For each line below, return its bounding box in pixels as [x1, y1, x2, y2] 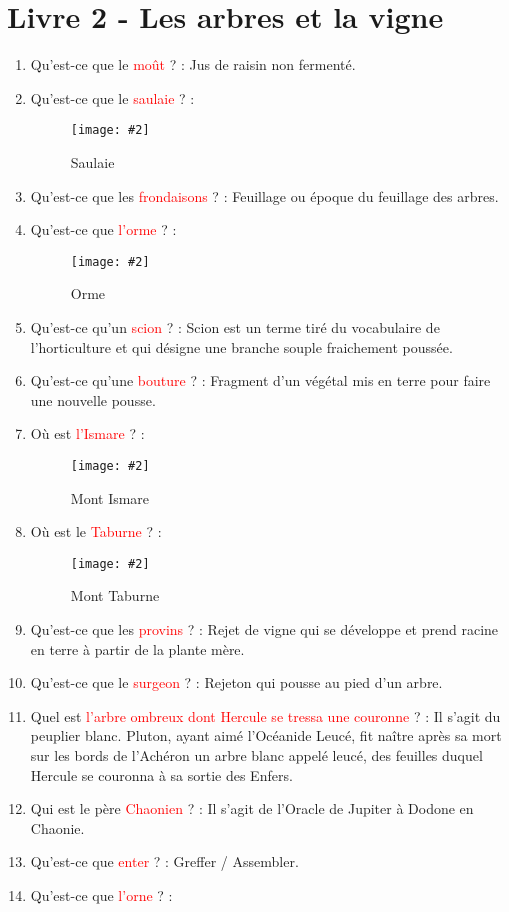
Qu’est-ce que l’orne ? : [30, 885, 173, 905]
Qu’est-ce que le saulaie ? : [30, 87, 195, 108]
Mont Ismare [70, 487, 150, 508]
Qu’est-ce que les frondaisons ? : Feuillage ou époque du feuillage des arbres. [30, 185, 499, 206]
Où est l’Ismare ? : [30, 423, 145, 444]
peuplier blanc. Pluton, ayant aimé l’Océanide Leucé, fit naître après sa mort [30, 725, 502, 746]
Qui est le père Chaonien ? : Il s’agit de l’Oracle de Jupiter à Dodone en [30, 798, 474, 819]
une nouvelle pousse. [30, 389, 156, 410]
